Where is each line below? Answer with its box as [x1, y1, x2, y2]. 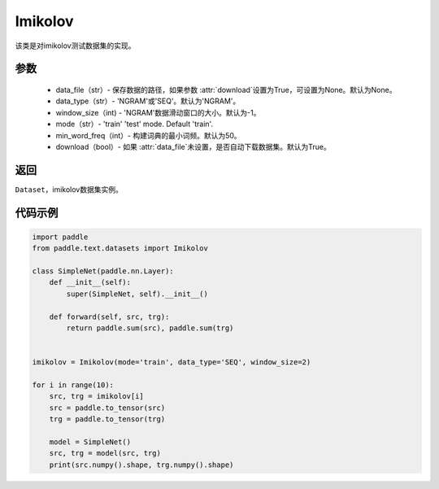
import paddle [32, 232, 89, 242]
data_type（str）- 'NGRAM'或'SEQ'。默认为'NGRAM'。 [55, 96, 241, 106]
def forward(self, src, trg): [49, 312, 170, 321]
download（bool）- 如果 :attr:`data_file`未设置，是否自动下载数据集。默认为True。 [55, 142, 331, 151]
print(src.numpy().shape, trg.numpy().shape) [49, 460, 234, 469]
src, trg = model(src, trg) [49, 448, 162, 458]
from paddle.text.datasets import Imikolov [32, 244, 209, 253]
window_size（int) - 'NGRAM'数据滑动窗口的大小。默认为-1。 [55, 107, 261, 117]
